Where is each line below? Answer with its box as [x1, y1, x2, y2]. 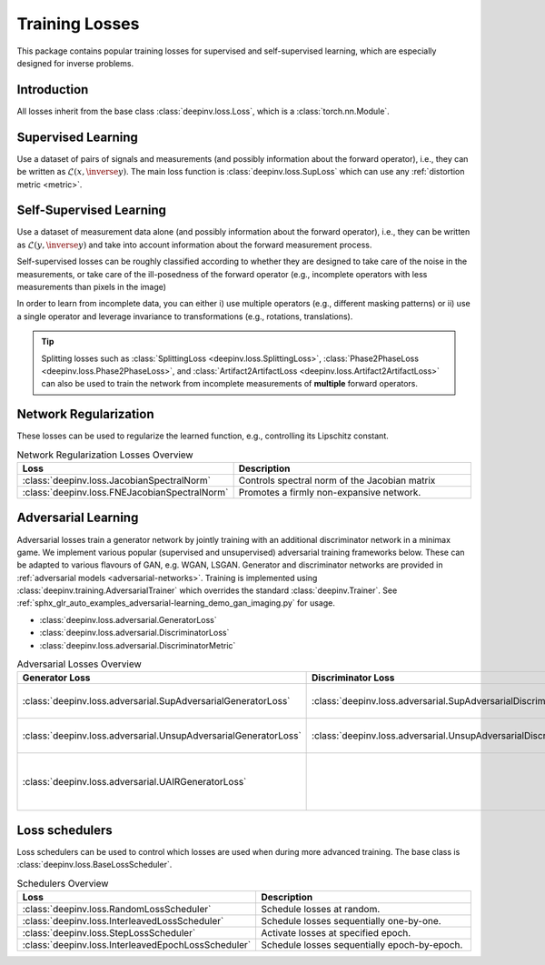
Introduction [16, 82, 89, 97]
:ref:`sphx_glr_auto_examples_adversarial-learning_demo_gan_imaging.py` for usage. [16, 598, 335, 608]
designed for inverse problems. [16, 57, 134, 68]
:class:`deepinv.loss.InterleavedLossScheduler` [22, 915, 224, 928]
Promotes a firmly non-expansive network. [238, 487, 421, 499]
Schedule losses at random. [261, 903, 381, 916]
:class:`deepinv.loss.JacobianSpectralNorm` [22, 474, 211, 487]
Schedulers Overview [16, 877, 109, 890]
